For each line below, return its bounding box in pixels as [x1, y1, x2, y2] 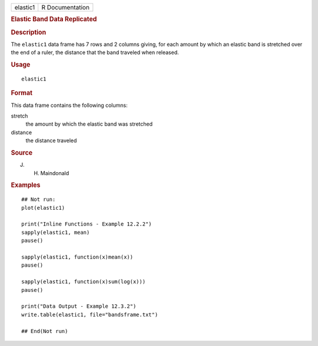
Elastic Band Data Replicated [11, 15, 97, 23]
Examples [11, 181, 41, 189]
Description [11, 28, 47, 36]
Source [11, 149, 33, 157]
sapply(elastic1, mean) [21, 229, 90, 236]
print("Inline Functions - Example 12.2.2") [21, 221, 153, 227]
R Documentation [41, 4, 90, 11]
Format [11, 89, 32, 97]
